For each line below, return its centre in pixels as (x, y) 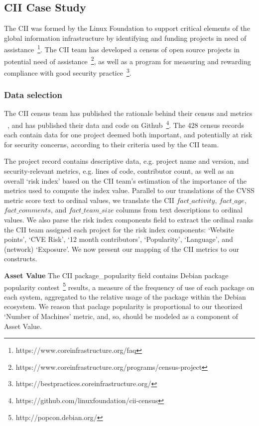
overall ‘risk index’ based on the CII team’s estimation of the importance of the (125, 180)
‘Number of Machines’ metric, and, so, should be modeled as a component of (121, 316)
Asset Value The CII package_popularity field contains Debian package (116, 275)
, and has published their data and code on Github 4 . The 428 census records (126, 124)
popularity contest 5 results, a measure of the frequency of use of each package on (129, 286)
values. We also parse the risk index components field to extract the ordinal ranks (129, 219)
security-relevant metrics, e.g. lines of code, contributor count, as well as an (119, 170)
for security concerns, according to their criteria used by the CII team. (112, 144)
